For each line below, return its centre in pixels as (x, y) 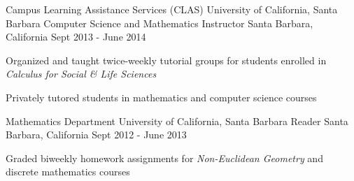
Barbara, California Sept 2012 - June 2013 (96, 135)
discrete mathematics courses (68, 172)
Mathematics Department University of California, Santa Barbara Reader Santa (177, 121)
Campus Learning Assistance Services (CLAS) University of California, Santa (172, 9)
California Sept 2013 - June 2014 (76, 37)
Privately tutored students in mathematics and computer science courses (161, 97)
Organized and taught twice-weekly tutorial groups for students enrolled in (166, 60)
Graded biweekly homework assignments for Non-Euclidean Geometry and (164, 158)
